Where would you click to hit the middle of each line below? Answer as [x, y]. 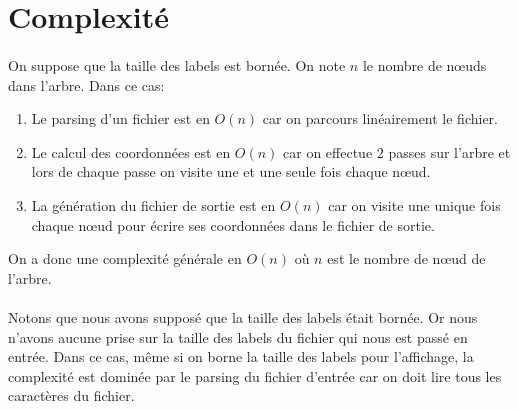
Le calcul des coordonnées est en [131, 151]
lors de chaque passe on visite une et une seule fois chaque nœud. [231, 171]
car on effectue [328, 151]
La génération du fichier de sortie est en [153, 204]
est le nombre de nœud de [406, 258]
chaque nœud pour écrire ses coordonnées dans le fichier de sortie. [233, 224]
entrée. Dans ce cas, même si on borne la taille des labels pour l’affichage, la [241, 356]
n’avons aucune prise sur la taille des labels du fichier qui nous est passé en [238, 336]
